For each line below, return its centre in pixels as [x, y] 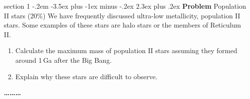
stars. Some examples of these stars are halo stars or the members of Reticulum [123, 25]
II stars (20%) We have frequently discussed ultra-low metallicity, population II [122, 15]
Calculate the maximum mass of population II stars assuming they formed [126, 50]
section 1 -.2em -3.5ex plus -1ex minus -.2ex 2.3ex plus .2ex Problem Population [125, 6]
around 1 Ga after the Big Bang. [63, 60]
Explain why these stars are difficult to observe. [86, 76]
